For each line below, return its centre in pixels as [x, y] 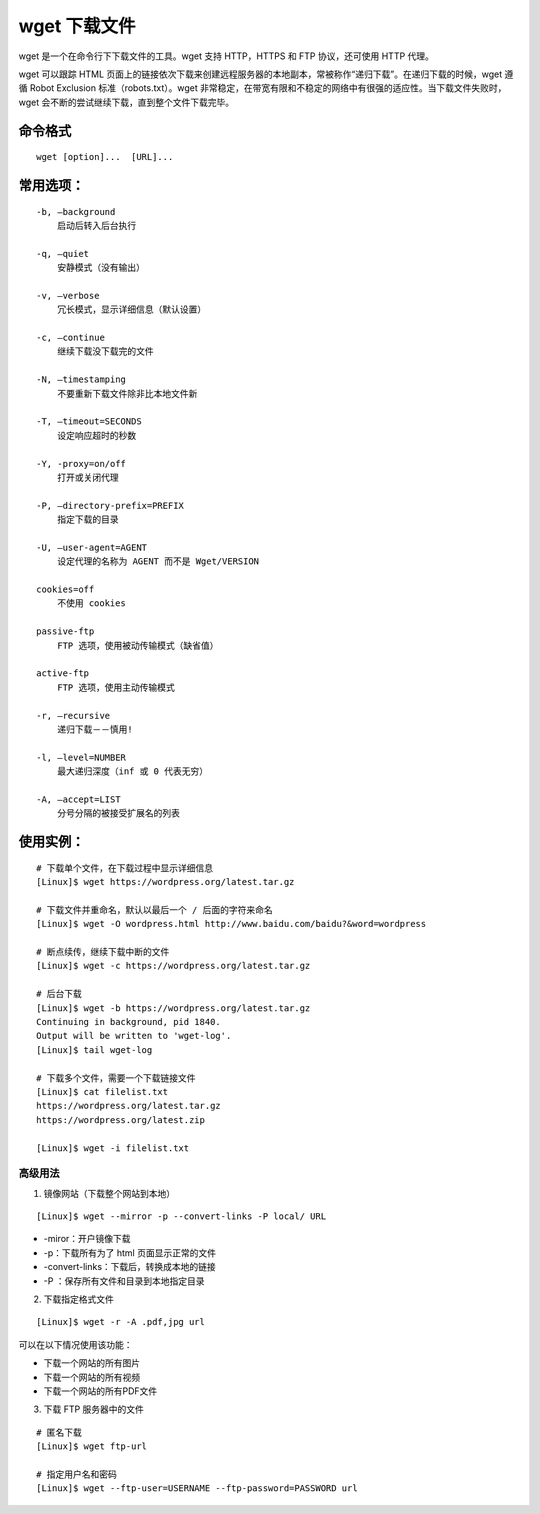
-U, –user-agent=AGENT [92, 547]
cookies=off [65, 589]
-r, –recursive [73, 715]
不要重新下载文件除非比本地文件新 [127, 393]
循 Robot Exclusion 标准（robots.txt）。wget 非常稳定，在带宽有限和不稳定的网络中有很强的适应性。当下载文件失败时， [262, 88]
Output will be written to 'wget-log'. [134, 1036]
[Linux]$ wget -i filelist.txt [113, 1148]
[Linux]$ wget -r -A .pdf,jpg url [120, 1322]
